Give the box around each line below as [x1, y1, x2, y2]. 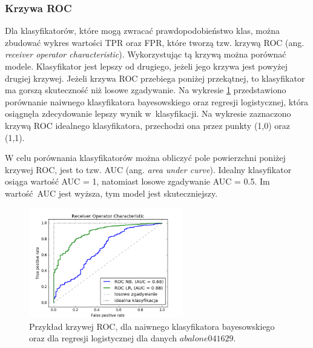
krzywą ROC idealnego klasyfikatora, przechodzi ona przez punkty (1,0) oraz [5, 119, 291, 131]
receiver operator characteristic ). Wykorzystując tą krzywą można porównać [5, 48, 286, 61]
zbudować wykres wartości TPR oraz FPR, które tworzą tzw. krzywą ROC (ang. [5, 36, 305, 48]
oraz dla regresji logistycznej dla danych [29, 332, 177, 344]
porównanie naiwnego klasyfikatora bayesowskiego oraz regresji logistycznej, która [5, 95, 309, 108]
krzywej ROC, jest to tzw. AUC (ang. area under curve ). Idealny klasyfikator [5, 163, 292, 176]
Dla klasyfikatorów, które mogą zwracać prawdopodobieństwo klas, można [5, 24, 280, 37]
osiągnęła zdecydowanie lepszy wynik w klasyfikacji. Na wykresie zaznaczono [5, 107, 291, 120]
